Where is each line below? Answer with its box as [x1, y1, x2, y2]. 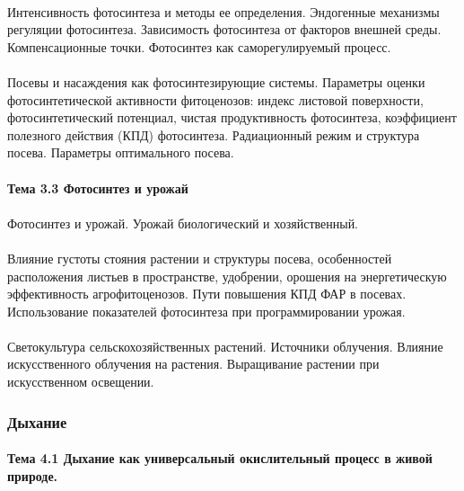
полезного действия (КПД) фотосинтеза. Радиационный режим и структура [7, 125, 420, 144]
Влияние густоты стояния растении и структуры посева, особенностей [7, 248, 392, 267]
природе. [7, 466, 58, 485]
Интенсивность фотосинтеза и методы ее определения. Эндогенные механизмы [7, 2, 440, 21]
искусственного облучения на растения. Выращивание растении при [7, 354, 380, 373]
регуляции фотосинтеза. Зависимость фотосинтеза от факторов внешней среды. [7, 20, 442, 39]
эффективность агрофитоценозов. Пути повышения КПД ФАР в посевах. [7, 284, 407, 303]
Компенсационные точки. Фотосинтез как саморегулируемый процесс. [7, 37, 391, 56]
